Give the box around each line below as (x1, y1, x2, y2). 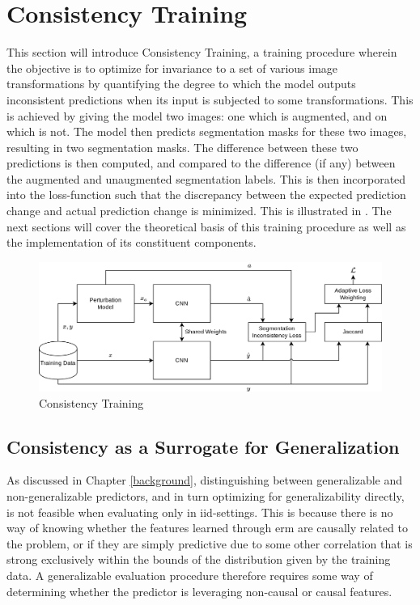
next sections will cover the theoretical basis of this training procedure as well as (6, 218, 406, 235)
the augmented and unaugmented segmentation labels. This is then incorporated (6, 170, 406, 187)
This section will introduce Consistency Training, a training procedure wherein (6, 44, 397, 61)
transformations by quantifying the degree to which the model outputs (6, 75, 356, 92)
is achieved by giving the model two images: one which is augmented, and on (6, 107, 388, 124)
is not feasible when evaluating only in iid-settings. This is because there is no (6, 503, 393, 520)
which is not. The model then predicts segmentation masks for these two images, (6, 123, 407, 140)
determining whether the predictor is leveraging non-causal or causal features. (6, 582, 392, 599)
